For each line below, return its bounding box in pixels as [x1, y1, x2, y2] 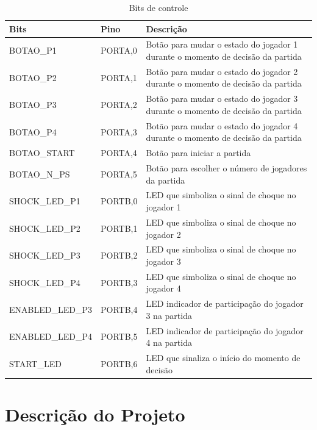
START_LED [9, 357, 62, 370]
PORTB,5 [100, 330, 138, 343]
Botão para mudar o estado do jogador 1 [146, 38, 298, 51]
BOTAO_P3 [9, 98, 57, 111]
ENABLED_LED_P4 [9, 330, 92, 343]
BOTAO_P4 [9, 125, 57, 138]
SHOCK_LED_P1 [9, 195, 80, 207]
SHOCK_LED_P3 [9, 249, 80, 262]
